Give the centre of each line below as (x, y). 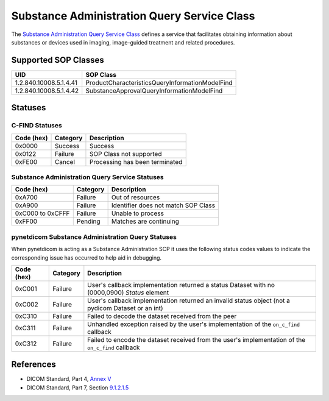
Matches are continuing (145, 221)
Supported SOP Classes (58, 60)
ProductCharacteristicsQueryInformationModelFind (159, 82)
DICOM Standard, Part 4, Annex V (69, 379)
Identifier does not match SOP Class (163, 205)
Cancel (65, 161)
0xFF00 (26, 221)
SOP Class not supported (126, 154)
